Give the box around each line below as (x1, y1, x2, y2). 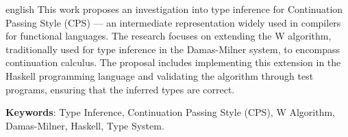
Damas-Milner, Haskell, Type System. (5, 118, 164, 132)
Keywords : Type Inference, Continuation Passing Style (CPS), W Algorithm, (5, 105, 335, 119)
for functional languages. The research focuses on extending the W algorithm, (5, 29, 332, 43)
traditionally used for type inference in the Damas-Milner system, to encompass (5, 42, 340, 56)
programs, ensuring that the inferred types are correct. (5, 82, 235, 96)
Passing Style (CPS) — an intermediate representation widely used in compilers (5, 15, 341, 29)
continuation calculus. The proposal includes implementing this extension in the (5, 55, 341, 70)
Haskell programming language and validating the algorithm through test (5, 68, 314, 82)
